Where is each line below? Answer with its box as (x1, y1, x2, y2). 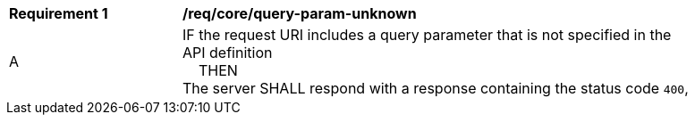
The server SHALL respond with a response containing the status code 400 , (182, 79, 689, 97)
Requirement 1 (9, 4, 108, 22)
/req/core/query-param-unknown (182, 4, 417, 22)
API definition (182, 44, 273, 61)
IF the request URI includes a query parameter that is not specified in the (182, 26, 672, 44)
